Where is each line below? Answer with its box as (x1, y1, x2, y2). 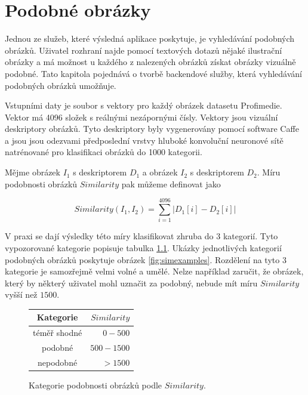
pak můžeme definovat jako (121, 177, 221, 190)
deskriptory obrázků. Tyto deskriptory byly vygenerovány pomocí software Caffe (5, 122, 299, 135)
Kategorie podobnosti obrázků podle (29, 379, 162, 391)
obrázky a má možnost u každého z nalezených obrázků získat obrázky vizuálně (5, 55, 296, 68)
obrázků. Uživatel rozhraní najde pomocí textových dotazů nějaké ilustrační (5, 44, 282, 56)
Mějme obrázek (5, 166, 60, 178)
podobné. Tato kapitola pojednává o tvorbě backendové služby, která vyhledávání (5, 67, 302, 79)
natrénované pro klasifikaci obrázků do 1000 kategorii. (5, 146, 202, 158)
